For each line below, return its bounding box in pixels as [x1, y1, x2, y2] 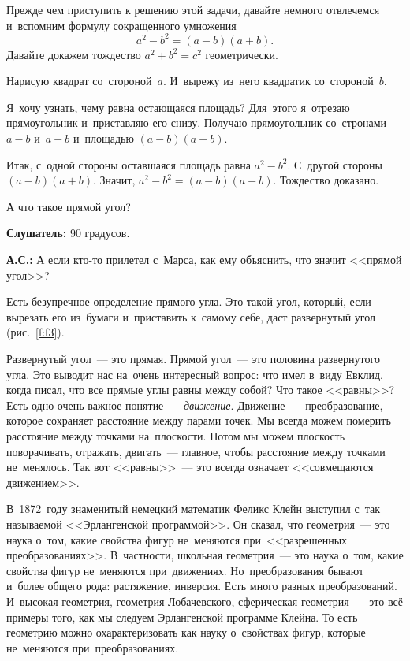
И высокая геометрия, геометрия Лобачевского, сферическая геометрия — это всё [6, 592, 403, 609]
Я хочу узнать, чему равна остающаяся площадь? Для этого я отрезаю [6, 98, 350, 115]
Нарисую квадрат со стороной [6, 72, 152, 89]
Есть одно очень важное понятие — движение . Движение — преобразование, [6, 396, 383, 413]
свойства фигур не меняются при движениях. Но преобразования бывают [6, 562, 364, 578]
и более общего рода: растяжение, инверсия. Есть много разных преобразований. [6, 577, 397, 594]
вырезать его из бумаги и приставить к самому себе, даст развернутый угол [6, 308, 375, 325]
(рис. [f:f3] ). [6, 324, 65, 340]
